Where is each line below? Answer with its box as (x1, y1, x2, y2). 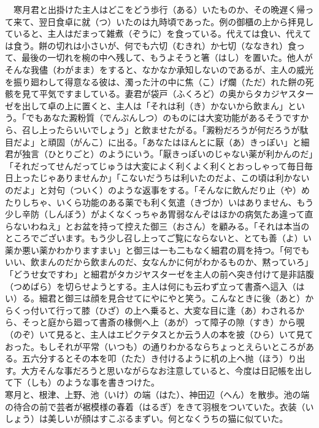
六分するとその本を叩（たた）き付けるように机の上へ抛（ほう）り (30, 352, 297, 365)
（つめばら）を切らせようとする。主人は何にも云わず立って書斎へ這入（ (5, 279, 296, 292)
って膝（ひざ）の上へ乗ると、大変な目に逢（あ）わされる (64, 303, 296, 316)
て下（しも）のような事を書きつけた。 (5, 376, 159, 389)
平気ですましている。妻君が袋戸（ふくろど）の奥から (39, 87, 254, 100)
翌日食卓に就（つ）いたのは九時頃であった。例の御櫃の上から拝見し (39, 15, 314, 28)
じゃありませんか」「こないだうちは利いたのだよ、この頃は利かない (39, 171, 310, 184)
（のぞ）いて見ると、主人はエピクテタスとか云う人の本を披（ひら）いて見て (5, 328, 313, 341)
